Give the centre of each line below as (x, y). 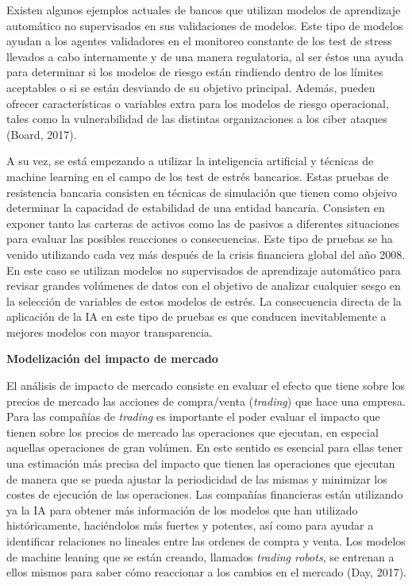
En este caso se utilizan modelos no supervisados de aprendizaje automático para (204, 270)
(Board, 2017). (42, 134)
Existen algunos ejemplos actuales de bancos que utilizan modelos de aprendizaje (204, 10)
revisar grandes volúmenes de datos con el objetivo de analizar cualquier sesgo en (204, 285)
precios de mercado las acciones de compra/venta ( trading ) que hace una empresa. (206, 401)
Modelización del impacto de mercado (112, 359)
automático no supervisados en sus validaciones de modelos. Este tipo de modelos (205, 25)
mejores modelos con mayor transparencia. (110, 332)
